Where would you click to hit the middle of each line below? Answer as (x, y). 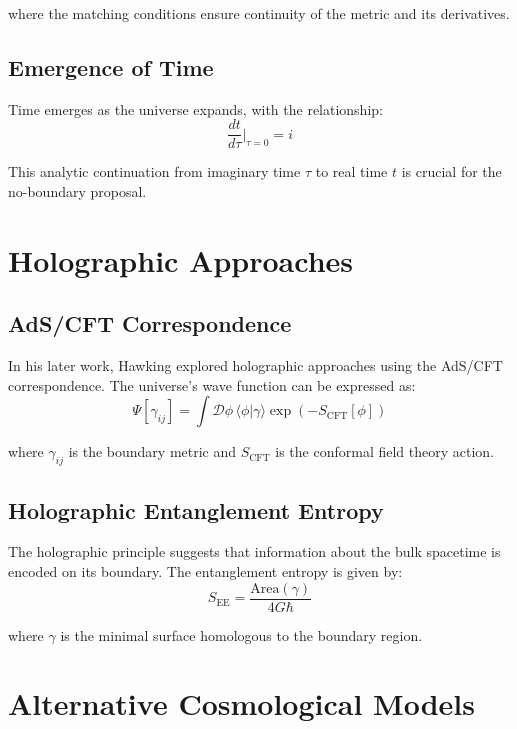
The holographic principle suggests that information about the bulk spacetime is (254, 551)
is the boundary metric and (152, 451)
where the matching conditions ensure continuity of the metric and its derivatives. (259, 13)
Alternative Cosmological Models (241, 703)
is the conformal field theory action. (385, 451)
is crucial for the (451, 171)
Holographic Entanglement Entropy (196, 509)
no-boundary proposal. (77, 191)
